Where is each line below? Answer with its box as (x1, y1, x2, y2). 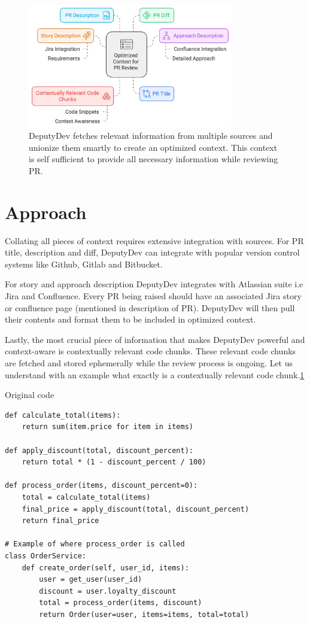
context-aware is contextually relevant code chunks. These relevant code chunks (5, 345, 296, 357)
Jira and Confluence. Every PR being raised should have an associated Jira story (5, 290, 302, 302)
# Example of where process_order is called (5, 540, 185, 549)
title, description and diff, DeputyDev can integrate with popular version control (5, 246, 300, 259)
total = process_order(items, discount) (39, 598, 202, 607)
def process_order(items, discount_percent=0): (5, 481, 198, 490)
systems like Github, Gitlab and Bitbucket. (5, 257, 163, 270)
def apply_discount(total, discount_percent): (5, 446, 193, 455)
